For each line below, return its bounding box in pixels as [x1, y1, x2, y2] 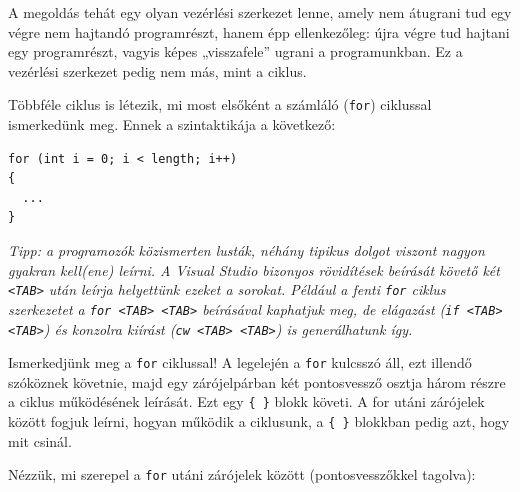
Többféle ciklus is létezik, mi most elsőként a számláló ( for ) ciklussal [8, 94, 432, 115]
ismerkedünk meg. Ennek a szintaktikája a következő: [8, 114, 336, 135]
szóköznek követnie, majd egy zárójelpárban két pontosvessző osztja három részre [8, 371, 506, 392]
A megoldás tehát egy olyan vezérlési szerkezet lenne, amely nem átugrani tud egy [8, 2, 512, 22]
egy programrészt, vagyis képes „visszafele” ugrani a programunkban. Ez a [8, 41, 463, 62]
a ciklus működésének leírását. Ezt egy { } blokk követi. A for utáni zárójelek [8, 391, 485, 412]
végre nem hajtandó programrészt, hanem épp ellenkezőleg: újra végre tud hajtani [8, 21, 510, 42]
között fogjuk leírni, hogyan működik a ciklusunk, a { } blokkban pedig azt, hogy [8, 411, 510, 432]
